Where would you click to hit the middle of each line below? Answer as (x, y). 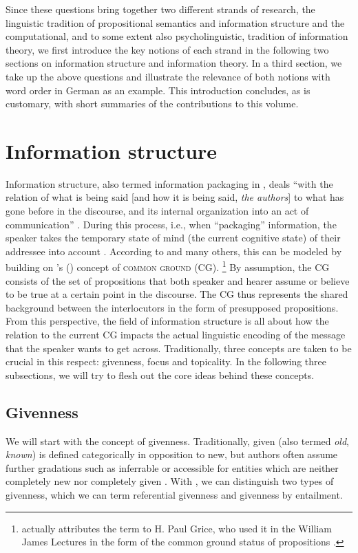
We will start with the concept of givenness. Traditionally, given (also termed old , (178, 441)
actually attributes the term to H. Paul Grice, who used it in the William (177, 528)
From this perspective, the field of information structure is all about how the (167, 321)
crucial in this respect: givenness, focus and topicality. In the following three (166, 361)
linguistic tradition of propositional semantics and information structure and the (175, 22)
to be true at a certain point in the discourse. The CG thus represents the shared (177, 294)
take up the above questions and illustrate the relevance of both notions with (168, 76)
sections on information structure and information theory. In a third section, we (174, 63)
